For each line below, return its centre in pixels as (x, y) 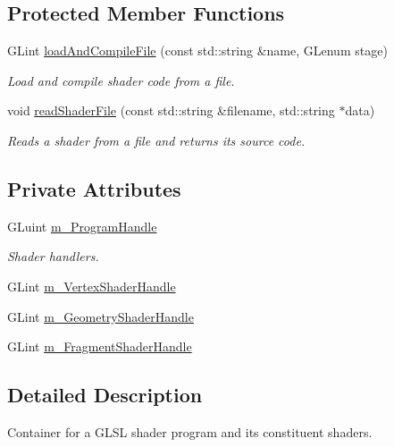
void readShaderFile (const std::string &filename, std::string (171, 110)
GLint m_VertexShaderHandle (92, 286)
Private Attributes (94, 188)
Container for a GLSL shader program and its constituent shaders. (190, 431)
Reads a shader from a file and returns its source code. (156, 140)
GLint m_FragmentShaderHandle (100, 346)
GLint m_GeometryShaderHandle (101, 316)
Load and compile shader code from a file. (121, 80)
